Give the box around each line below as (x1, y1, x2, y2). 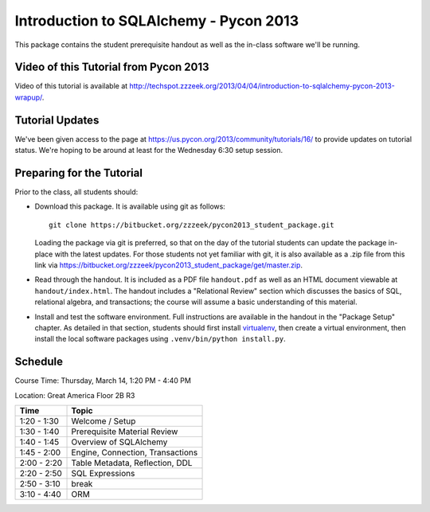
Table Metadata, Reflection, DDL (71, 458, 193, 469)
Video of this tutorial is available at (14, 81, 128, 91)
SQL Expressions (71, 468, 135, 479)
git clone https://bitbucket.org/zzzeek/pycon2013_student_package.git (49, 220, 334, 229)
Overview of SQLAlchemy (71, 436, 168, 448)
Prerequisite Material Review (71, 426, 178, 437)
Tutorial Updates (14, 113, 100, 127)
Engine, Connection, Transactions (71, 447, 198, 458)
